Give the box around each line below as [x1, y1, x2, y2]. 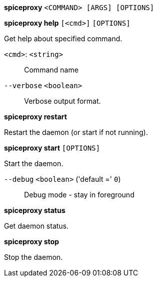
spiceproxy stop [4, 237, 59, 246]
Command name [24, 65, 79, 74]
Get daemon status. [4, 222, 69, 230]
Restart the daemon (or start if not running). [4, 128, 148, 136]
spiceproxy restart [4, 112, 67, 121]
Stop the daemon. [4, 253, 63, 261]
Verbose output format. [24, 97, 101, 105]
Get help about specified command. [4, 34, 122, 43]
